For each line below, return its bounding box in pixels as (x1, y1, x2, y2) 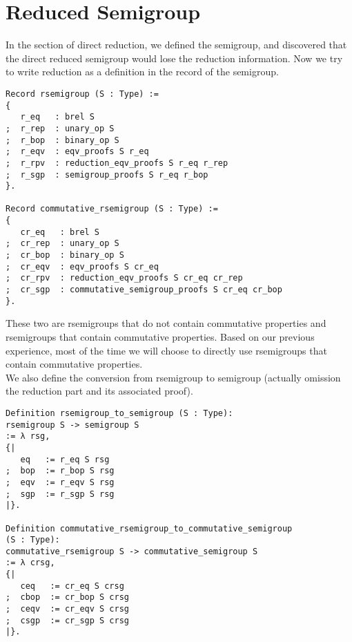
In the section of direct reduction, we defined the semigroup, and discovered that (6, 37, 347, 52)
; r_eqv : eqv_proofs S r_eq (6, 147, 149, 157)
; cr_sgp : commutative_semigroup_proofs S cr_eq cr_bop (6, 285, 282, 295)
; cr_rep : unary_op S (6, 238, 119, 249)
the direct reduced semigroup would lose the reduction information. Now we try (6, 50, 343, 65)
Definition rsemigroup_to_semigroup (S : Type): (6, 408, 233, 418)
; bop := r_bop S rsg (6, 466, 115, 476)
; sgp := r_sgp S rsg (6, 489, 115, 499)
